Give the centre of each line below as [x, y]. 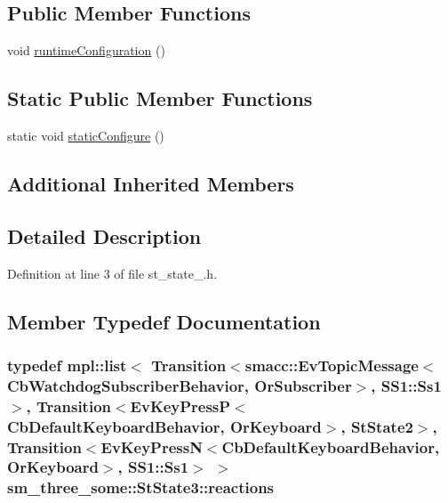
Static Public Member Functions [160, 98]
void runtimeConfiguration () [86, 50]
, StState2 [377, 426]
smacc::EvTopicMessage [332, 365]
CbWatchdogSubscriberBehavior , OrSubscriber [180, 385]
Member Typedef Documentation [164, 321]
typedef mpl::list [67, 365]
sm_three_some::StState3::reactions [141, 487]
